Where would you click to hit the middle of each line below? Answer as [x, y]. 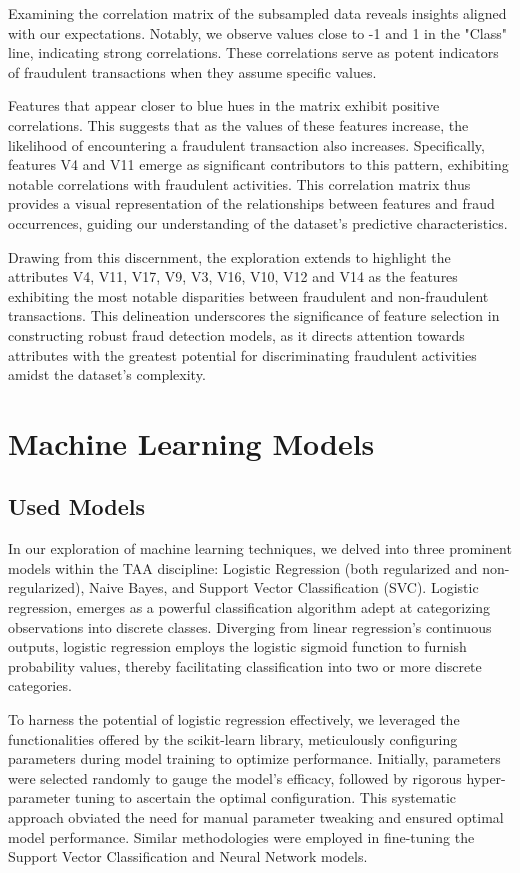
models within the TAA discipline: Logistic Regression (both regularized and [243, 567]
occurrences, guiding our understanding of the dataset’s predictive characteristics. [258, 222]
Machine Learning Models [191, 442]
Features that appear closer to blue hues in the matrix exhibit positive [224, 105]
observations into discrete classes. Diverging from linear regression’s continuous [250, 626]
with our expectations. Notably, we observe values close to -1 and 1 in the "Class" [258, 32]
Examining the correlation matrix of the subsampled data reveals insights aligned [257, 13]
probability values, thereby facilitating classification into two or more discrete [245, 665]
